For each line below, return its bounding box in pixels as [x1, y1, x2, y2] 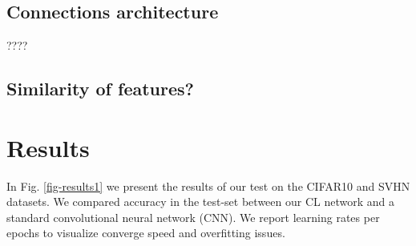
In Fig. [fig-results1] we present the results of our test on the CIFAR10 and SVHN [6, 177, 410, 194]
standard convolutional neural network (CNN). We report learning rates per [6, 208, 380, 225]
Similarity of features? [6, 76, 194, 101]
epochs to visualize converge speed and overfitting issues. [6, 224, 285, 241]
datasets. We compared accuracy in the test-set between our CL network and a [6, 193, 394, 210]
